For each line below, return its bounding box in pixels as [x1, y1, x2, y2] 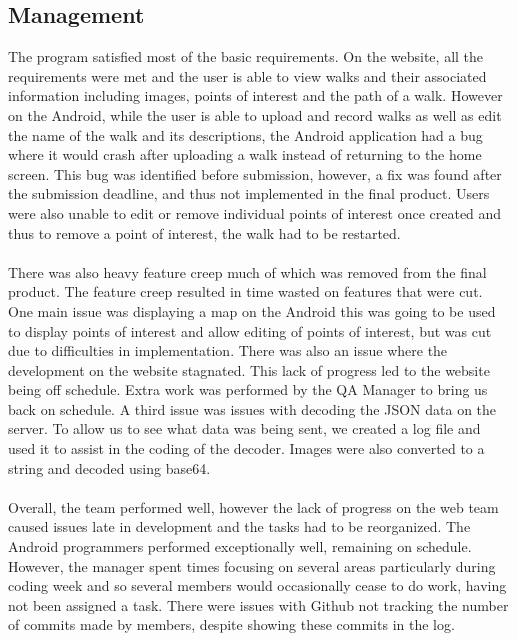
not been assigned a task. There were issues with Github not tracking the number [8, 594, 509, 615]
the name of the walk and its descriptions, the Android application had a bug [8, 124, 483, 145]
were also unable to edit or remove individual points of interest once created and [8, 202, 502, 223]
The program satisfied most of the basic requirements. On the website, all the [8, 46, 484, 67]
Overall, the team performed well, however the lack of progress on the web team [8, 496, 499, 517]
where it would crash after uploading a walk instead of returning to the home [8, 144, 482, 165]
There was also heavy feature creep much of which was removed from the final [8, 261, 487, 282]
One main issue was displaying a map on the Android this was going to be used [8, 300, 496, 321]
